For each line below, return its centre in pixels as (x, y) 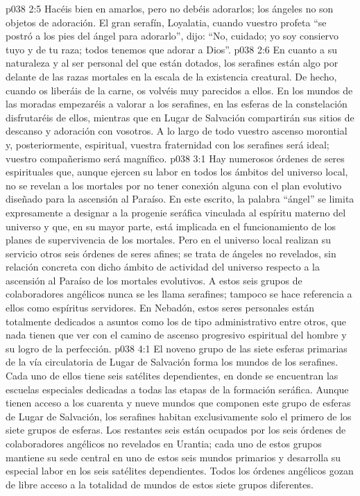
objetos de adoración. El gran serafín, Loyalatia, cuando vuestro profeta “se (166, 22)
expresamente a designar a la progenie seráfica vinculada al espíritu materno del (176, 212)
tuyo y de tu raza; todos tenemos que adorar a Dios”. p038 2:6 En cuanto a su (171, 49)
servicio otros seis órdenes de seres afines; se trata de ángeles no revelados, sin (171, 253)
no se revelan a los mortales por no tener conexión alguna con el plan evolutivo (174, 185)
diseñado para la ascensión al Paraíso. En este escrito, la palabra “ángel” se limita (180, 199)
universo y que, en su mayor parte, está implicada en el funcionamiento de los (171, 226)
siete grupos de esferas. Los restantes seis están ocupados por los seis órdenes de (176, 430)
